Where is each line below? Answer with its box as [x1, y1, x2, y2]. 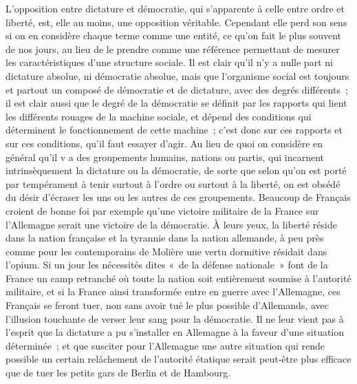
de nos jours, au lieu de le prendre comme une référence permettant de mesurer [6, 41, 340, 56]
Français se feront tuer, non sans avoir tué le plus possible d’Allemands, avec [6, 298, 329, 312]
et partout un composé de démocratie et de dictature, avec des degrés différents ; [6, 82, 348, 96]
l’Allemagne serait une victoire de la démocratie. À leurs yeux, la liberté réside [6, 217, 337, 231]
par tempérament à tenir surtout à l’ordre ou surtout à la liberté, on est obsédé [6, 176, 340, 191]
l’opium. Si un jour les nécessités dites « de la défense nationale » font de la [6, 257, 328, 272]
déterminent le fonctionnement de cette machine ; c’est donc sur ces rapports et [6, 122, 343, 137]
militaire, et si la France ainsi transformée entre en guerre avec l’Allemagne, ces [6, 284, 340, 299]
